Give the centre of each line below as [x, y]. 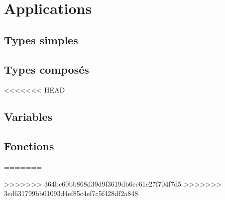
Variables [28, 117]
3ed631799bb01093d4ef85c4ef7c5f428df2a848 [71, 193]
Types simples [41, 40]
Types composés [47, 69]
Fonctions [29, 146]
